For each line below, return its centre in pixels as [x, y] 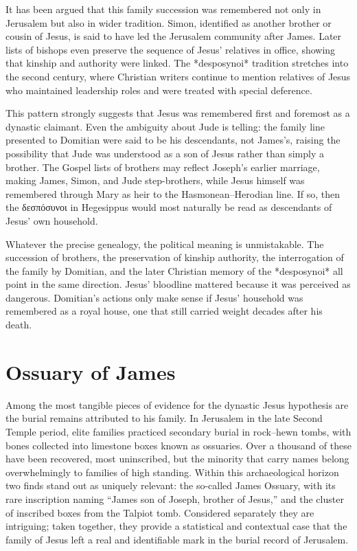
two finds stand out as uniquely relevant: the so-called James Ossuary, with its [171, 485]
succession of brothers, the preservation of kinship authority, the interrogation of [175, 257]
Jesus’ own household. [52, 220]
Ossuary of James [91, 371]
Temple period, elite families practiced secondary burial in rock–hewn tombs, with [178, 431]
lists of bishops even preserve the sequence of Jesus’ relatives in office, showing [171, 49]
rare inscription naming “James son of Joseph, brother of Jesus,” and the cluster [175, 498]
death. [19, 325]
